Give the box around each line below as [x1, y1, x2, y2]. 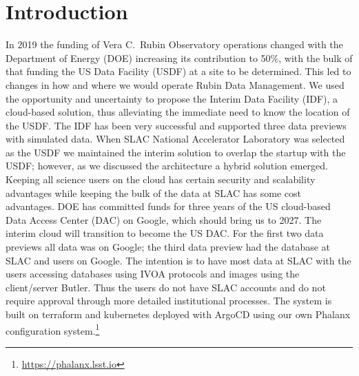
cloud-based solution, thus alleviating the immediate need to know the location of [6, 105, 350, 119]
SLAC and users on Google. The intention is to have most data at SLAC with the [6, 253, 351, 267]
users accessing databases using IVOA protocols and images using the [6, 267, 300, 281]
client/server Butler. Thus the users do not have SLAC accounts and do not [6, 280, 326, 294]
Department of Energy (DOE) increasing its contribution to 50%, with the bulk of [6, 50, 353, 65]
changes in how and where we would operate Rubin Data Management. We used [6, 77, 345, 92]
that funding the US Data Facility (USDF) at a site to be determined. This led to [6, 64, 351, 79]
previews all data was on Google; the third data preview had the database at [6, 240, 331, 254]
